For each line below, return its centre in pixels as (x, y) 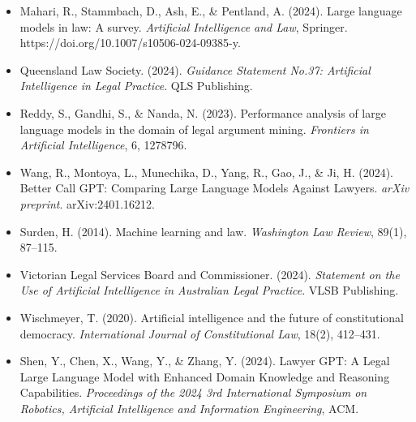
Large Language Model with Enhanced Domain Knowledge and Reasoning (205, 376)
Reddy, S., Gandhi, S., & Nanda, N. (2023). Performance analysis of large (203, 112)
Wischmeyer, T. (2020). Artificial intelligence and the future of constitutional (212, 317)
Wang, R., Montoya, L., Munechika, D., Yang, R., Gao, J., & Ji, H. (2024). (207, 172)
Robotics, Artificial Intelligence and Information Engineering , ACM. (189, 408)
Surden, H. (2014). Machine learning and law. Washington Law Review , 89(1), (213, 231)
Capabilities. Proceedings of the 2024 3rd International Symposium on (193, 392)
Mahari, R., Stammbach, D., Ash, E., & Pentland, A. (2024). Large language (211, 11)
